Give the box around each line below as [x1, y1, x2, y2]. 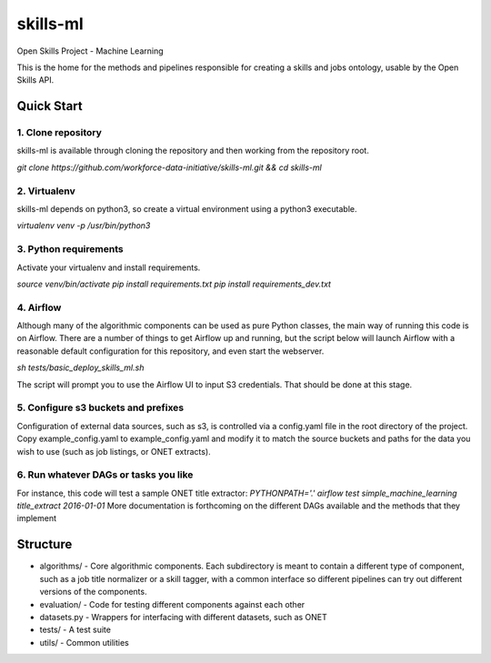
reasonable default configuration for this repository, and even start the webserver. [16, 346, 325, 357]
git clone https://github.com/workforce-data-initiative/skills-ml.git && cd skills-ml [16, 162, 322, 173]
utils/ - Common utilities [39, 637, 129, 648]
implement [16, 513, 57, 524]
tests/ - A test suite [39, 624, 111, 636]
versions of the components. [39, 587, 147, 598]
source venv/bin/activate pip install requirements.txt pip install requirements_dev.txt [16, 278, 332, 289]
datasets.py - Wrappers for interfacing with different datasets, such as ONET [39, 611, 327, 622]
